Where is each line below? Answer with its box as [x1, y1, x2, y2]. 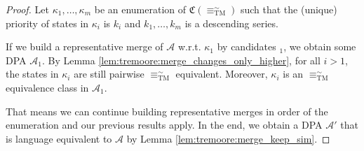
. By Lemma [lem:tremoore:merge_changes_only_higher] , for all [41, 52, 321, 67]
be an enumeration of [94, 2, 187, 16]
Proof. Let [6, 2, 49, 16]
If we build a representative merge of [6, 39, 163, 54]
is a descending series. [184, 15, 278, 30]
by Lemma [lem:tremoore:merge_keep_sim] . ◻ [126, 131, 330, 145]
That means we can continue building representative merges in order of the [6, 103, 328, 118]
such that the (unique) [240, 2, 337, 16]
